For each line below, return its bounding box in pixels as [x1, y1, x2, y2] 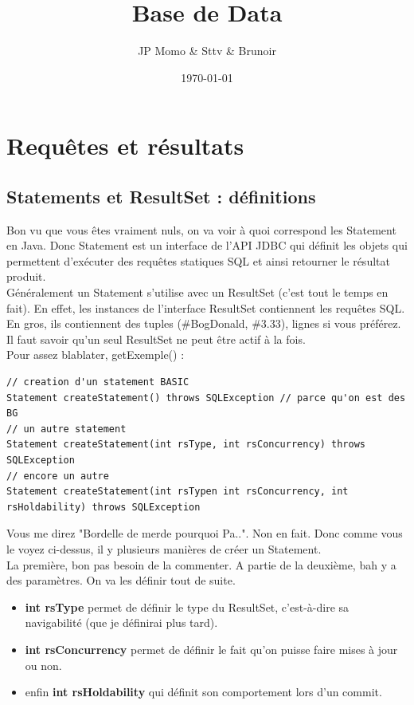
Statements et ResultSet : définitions [6, 183, 316, 208]
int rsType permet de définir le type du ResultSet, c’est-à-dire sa [25, 598, 350, 615]
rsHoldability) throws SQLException [6, 501, 201, 513]
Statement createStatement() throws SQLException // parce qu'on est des [6, 392, 406, 404]
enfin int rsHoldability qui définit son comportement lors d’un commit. [25, 683, 382, 700]
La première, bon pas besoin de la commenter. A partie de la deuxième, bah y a [6, 556, 396, 573]
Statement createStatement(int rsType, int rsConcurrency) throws [6, 439, 366, 451]
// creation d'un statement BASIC [6, 376, 189, 388]
